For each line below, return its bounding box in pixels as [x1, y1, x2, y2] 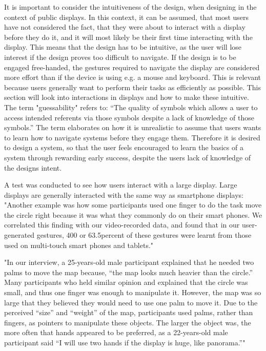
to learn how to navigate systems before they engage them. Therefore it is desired [4, 132, 260, 142]
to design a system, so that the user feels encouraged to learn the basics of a [4, 142, 243, 153]
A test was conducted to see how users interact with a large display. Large [4, 179, 237, 190]
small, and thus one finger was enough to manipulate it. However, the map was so [4, 287, 261, 298]
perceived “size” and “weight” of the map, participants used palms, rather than [4, 307, 253, 318]
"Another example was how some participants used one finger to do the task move [4, 199, 262, 210]
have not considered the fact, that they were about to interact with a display [4, 22, 245, 32]
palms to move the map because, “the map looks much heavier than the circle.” [4, 266, 253, 277]
